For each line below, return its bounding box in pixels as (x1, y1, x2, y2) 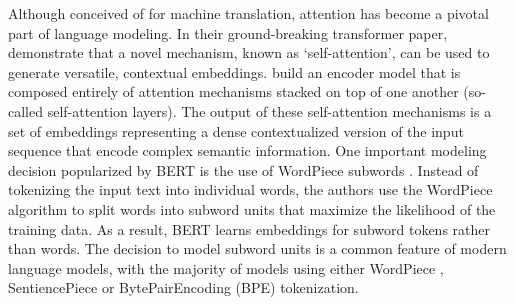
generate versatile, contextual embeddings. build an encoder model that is (8, 61, 461, 82)
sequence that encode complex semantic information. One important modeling (8, 140, 487, 161)
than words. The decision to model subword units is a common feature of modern (8, 238, 507, 259)
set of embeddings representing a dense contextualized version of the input (8, 120, 464, 141)
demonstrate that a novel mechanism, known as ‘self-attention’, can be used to (8, 42, 490, 63)
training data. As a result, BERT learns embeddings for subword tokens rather (8, 218, 491, 239)
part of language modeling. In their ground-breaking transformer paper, (8, 22, 448, 43)
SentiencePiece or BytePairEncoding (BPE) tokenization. (8, 277, 359, 298)
